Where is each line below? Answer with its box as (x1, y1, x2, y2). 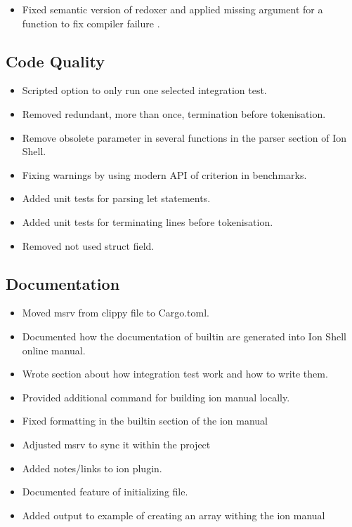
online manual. (22, 342, 86, 357)
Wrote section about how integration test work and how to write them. (22, 366, 328, 381)
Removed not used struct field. (22, 238, 155, 253)
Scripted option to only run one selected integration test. (22, 83, 267, 98)
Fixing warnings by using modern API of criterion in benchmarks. (22, 167, 307, 182)
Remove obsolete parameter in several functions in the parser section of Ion (22, 130, 346, 145)
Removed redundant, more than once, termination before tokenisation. (22, 106, 326, 121)
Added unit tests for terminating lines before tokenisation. (22, 214, 273, 229)
